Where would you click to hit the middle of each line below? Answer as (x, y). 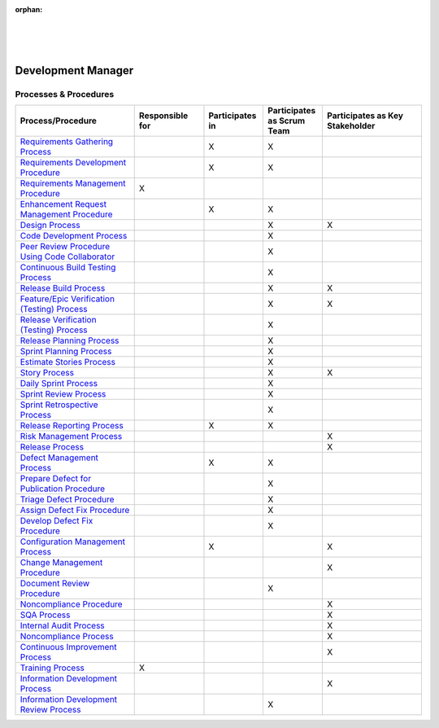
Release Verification (58, 320)
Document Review (55, 584)
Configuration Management (73, 542)
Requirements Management (73, 183)
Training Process (52, 668)
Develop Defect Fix (57, 521)
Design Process (50, 226)
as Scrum (287, 121)
